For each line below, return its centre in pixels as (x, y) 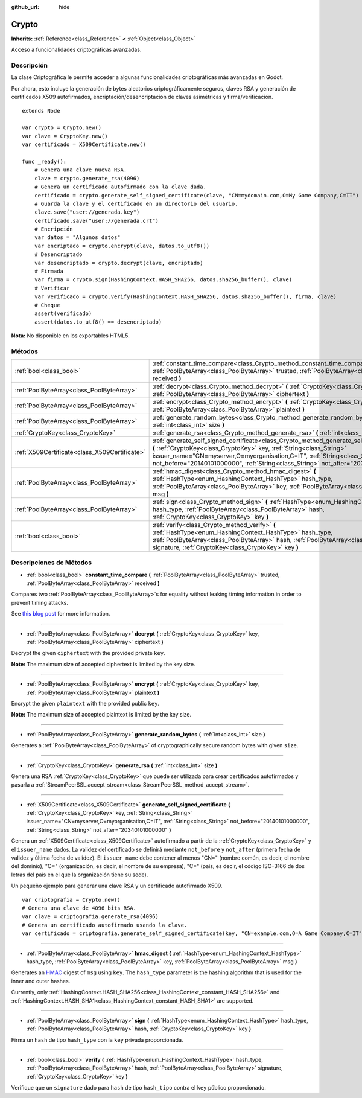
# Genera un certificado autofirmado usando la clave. (105, 925)
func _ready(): (44, 161)
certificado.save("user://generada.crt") (97, 221)
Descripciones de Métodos (52, 563)
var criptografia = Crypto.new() (71, 900)
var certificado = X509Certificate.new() (84, 145)
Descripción (30, 65)
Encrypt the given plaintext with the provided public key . (85, 703)
